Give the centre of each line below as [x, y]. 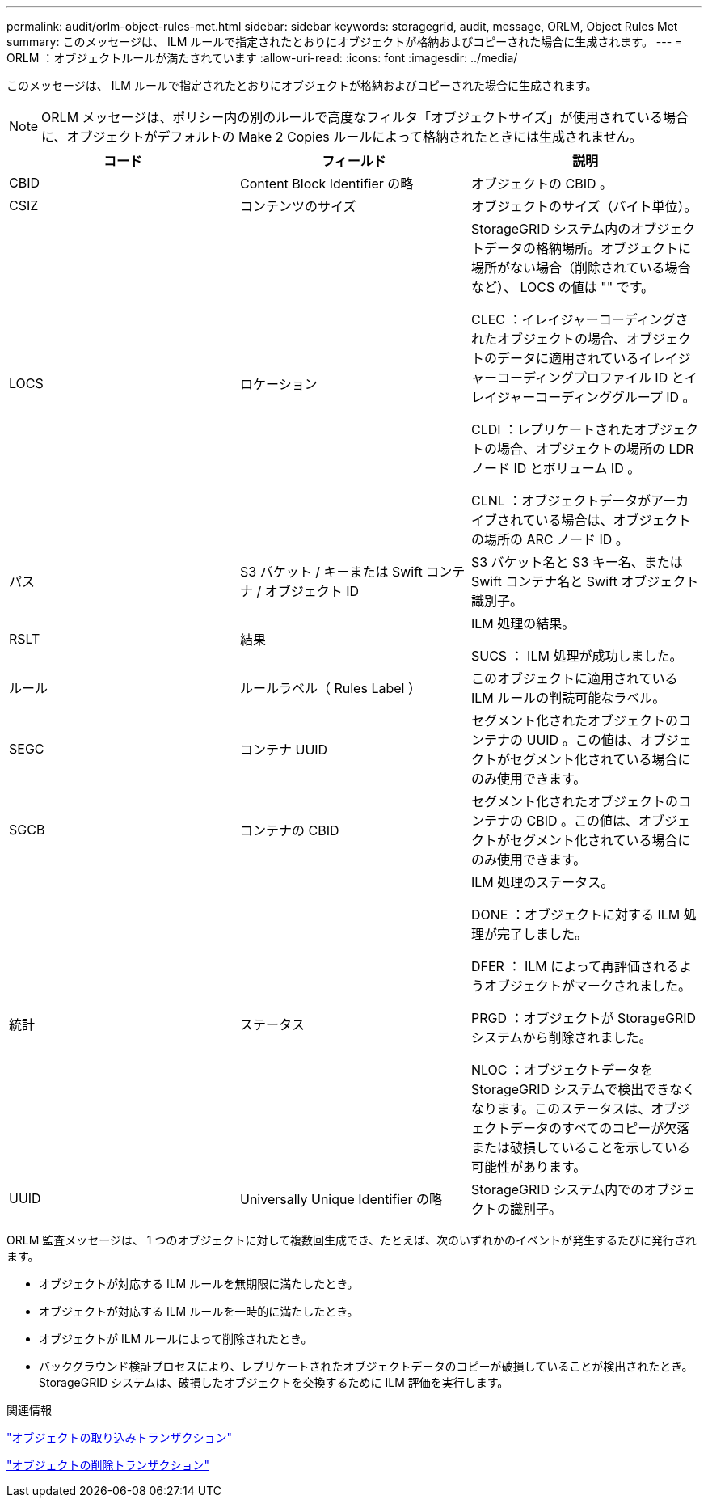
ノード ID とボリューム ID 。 [556, 468]
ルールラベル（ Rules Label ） [330, 688]
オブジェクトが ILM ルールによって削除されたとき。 [176, 1339]
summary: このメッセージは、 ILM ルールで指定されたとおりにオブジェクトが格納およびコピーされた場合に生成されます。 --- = [345, 42]
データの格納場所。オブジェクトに [587, 248]
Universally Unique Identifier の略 [341, 1199]
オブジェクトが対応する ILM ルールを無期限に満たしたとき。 [199, 1284]
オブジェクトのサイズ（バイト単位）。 [584, 206]
